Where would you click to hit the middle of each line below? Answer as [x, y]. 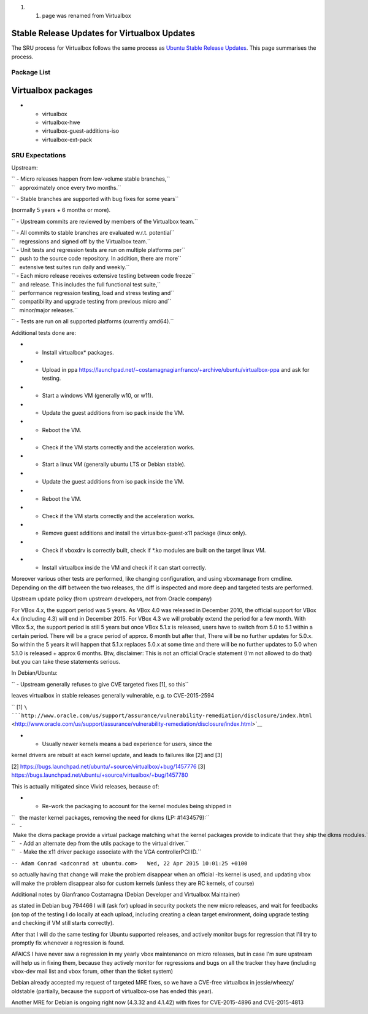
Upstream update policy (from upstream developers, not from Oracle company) [112, 599]
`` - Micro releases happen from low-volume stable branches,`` [91, 179]
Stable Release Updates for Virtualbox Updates [103, 33]
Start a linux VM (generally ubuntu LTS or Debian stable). [114, 465]
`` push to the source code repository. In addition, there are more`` [96, 259]
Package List [31, 73]
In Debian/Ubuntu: [34, 673]
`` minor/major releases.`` [44, 310]
